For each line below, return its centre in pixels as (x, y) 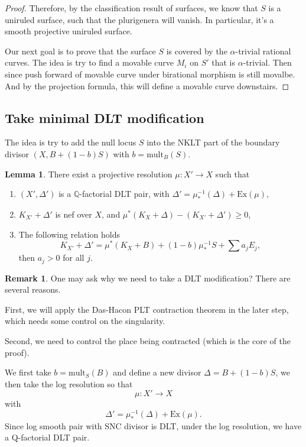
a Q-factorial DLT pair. (47, 437)
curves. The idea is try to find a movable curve (89, 62)
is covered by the (197, 51)
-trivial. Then (267, 62)
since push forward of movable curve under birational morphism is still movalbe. (150, 74)
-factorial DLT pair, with (124, 194)
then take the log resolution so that (69, 383)
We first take (28, 372)
